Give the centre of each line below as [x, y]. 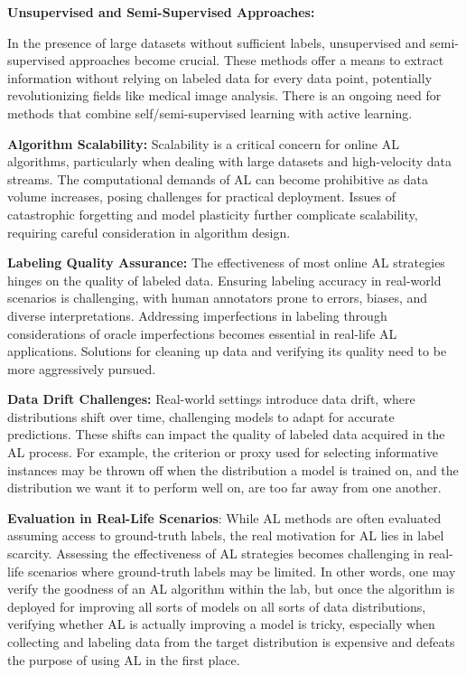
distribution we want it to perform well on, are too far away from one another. [224, 487]
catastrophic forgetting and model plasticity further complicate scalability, [213, 214]
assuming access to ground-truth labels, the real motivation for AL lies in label [226, 535]
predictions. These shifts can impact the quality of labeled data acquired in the [226, 434]
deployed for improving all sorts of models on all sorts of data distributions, [217, 606]
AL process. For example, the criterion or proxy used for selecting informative [223, 452]
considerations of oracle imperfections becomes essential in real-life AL [202, 333]
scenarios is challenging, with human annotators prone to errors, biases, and [218, 298]
